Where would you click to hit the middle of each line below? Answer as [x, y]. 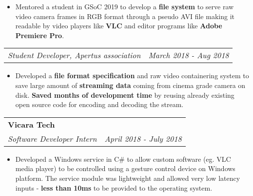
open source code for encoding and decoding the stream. [99, 104]
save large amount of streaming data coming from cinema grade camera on [130, 85]
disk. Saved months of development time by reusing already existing [125, 95]
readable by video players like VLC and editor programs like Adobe [119, 26]
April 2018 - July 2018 [143, 138]
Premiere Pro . [40, 35]
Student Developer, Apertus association [74, 55]
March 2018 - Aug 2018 [189, 55]
